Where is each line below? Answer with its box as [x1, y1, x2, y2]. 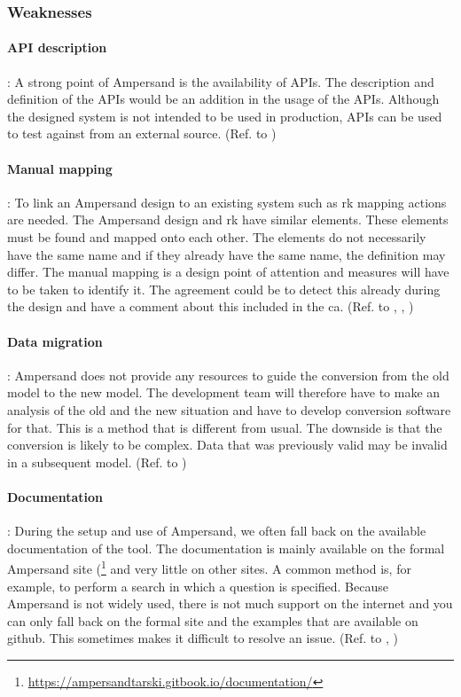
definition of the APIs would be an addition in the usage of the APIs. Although [7, 90, 440, 108]
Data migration [7, 332, 103, 350]
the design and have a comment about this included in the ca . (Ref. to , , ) [7, 297, 414, 316]
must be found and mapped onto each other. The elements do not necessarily [7, 228, 426, 246]
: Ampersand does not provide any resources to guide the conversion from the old [7, 365, 449, 384]
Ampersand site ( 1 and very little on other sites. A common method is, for [7, 557, 411, 577]
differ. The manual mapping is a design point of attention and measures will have [7, 262, 449, 281]
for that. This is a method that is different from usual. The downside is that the [7, 418, 442, 436]
